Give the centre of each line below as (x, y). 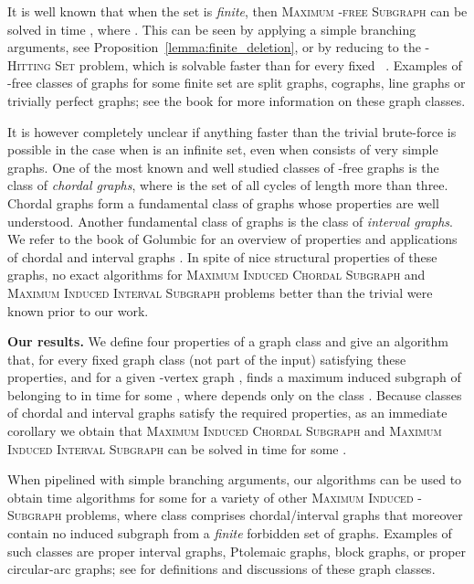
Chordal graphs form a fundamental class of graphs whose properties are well (223, 202)
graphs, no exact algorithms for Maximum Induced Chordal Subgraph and (216, 275)
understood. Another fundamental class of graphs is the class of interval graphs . (230, 221)
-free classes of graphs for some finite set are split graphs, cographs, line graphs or (237, 83)
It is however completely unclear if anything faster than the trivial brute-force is (232, 131)
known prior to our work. (78, 310)
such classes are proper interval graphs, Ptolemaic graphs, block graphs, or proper (237, 551)
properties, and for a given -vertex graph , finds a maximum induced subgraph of (234, 377)
